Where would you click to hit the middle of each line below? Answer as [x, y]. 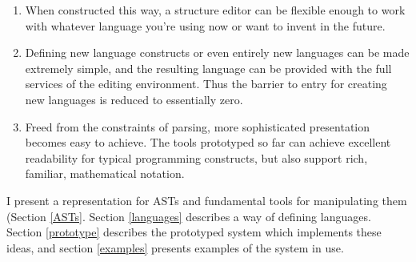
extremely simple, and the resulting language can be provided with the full [208, 68]
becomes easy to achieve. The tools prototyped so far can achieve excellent [208, 142]
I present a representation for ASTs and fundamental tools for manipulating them [207, 200]
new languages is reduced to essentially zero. [134, 99]
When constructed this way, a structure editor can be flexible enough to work [215, 10]
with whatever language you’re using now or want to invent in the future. [205, 25]
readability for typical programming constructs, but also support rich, [196, 157]
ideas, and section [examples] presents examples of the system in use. [175, 247]
